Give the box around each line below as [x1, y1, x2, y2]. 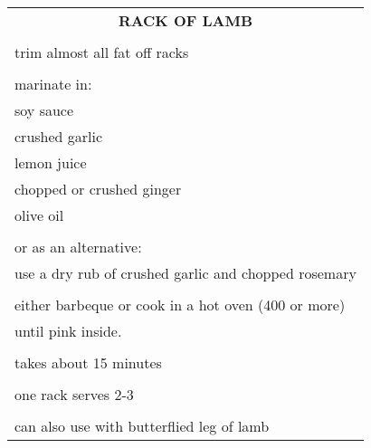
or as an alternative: [14, 236, 142, 257]
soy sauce [14, 100, 74, 120]
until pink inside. [14, 320, 122, 341]
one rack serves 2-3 [14, 384, 134, 405]
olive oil [14, 205, 64, 225]
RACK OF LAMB [118, 10, 252, 31]
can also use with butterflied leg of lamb [14, 415, 270, 436]
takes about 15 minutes [14, 352, 162, 373]
